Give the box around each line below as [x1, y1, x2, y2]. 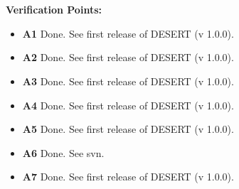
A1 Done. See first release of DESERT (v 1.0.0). [22, 26, 234, 40]
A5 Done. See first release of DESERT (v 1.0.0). [22, 121, 234, 136]
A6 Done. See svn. [22, 145, 105, 160]
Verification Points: [6, 2, 102, 17]
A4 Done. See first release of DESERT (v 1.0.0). [22, 97, 234, 112]
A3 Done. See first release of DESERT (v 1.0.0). [22, 73, 234, 88]
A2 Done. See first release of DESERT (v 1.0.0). [22, 50, 234, 65]
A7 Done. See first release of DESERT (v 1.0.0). [22, 169, 234, 184]
